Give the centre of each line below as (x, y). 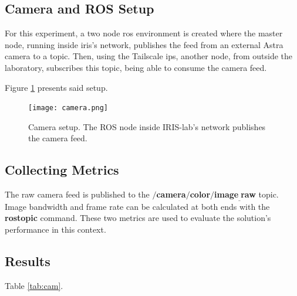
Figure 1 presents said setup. (56, 87)
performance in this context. (55, 229)
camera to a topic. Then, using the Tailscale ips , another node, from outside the (149, 56)
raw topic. (260, 194)
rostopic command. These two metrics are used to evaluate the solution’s (138, 218)
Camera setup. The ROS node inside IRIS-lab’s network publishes (147, 126)
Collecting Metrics (62, 170)
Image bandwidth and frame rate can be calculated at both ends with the (137, 206)
